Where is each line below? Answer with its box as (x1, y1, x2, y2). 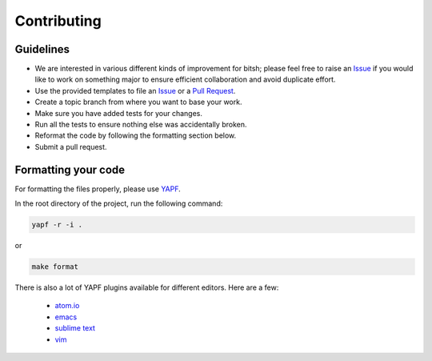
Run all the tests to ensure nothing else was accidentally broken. (34, 120, 247, 130)
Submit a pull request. (34, 142, 107, 151)
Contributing (14, 12, 102, 30)
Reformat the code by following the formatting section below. (34, 130, 237, 140)
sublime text (54, 323, 96, 333)
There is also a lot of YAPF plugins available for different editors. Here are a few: (14, 283, 279, 292)
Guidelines (14, 42, 70, 56)
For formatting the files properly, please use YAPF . (14, 184, 182, 194)
